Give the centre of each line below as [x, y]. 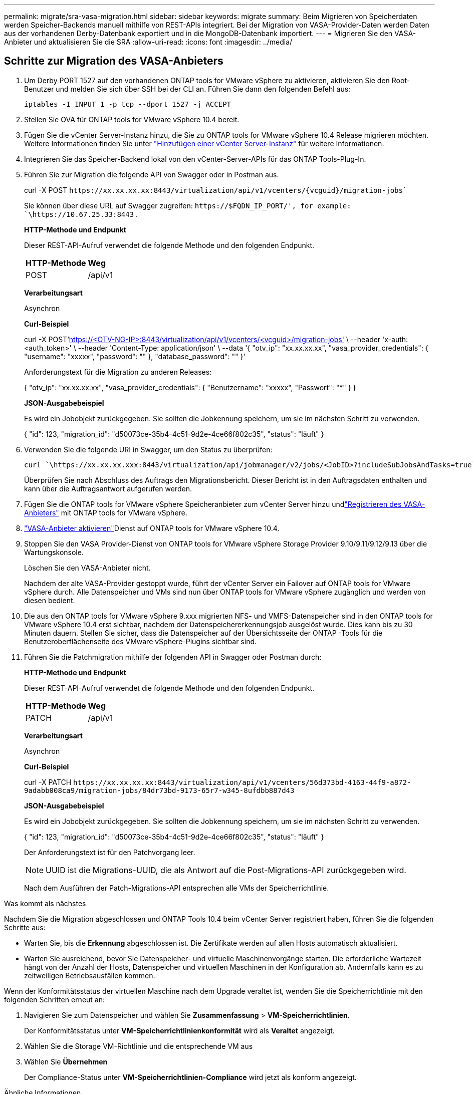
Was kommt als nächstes [45, 903]
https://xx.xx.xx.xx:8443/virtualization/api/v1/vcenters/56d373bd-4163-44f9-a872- [242, 782]
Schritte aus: [25, 927]
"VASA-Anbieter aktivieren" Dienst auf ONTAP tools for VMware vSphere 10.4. [152, 528]
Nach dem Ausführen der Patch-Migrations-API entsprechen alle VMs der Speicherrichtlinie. [177, 888]
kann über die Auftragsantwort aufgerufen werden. [108, 488]
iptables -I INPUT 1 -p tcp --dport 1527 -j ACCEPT [128, 104]
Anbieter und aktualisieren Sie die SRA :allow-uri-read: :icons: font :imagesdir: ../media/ [148, 42]
